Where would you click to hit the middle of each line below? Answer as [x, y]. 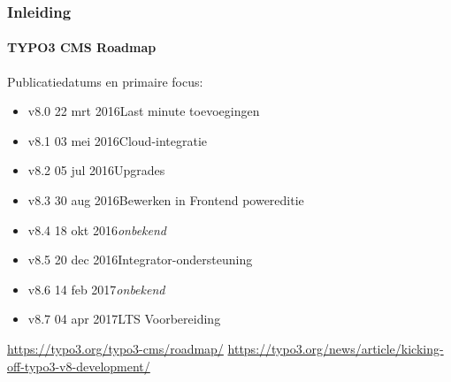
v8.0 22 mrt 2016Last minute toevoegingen [144, 111]
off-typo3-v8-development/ [79, 366]
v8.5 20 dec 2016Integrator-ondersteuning [140, 260]
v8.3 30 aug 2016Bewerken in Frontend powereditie [166, 200]
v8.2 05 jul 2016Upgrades [96, 170]
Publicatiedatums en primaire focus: [105, 81]
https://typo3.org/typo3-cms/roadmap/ [115, 348]
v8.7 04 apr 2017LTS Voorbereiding [124, 319]
